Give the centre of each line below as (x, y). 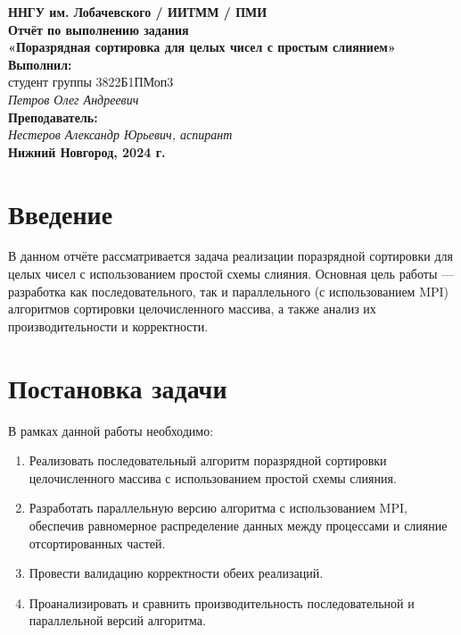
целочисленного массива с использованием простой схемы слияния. (213, 477)
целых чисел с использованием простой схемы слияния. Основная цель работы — (231, 274)
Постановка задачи (118, 387)
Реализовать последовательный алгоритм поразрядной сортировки (208, 460)
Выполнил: (40, 64)
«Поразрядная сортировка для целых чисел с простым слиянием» (202, 47)
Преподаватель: (53, 117)
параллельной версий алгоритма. (117, 620)
